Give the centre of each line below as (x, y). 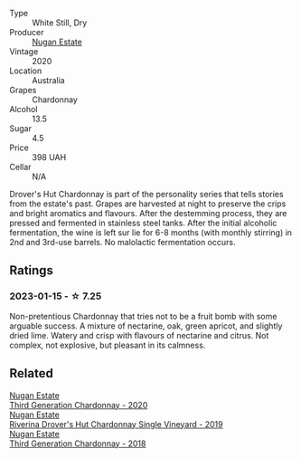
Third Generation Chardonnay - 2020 (79, 405)
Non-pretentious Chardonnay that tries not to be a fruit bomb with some (143, 316)
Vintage (24, 52)
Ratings (32, 271)
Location (26, 71)
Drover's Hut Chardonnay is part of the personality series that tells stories (146, 194)
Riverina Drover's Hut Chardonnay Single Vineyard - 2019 (116, 424)
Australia (48, 80)
